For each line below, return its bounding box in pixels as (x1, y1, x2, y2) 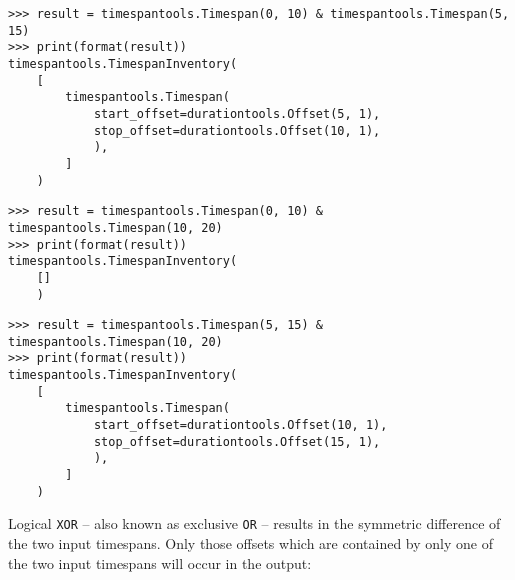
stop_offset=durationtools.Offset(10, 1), (93, 123, 381, 138)
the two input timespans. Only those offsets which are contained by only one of (8, 533, 493, 554)
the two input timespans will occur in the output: (8, 552, 312, 573)
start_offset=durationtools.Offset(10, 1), (93, 418, 388, 433)
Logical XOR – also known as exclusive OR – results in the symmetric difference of (8, 513, 501, 534)
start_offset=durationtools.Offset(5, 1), (93, 106, 381, 121)
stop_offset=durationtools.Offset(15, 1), (93, 434, 381, 449)
